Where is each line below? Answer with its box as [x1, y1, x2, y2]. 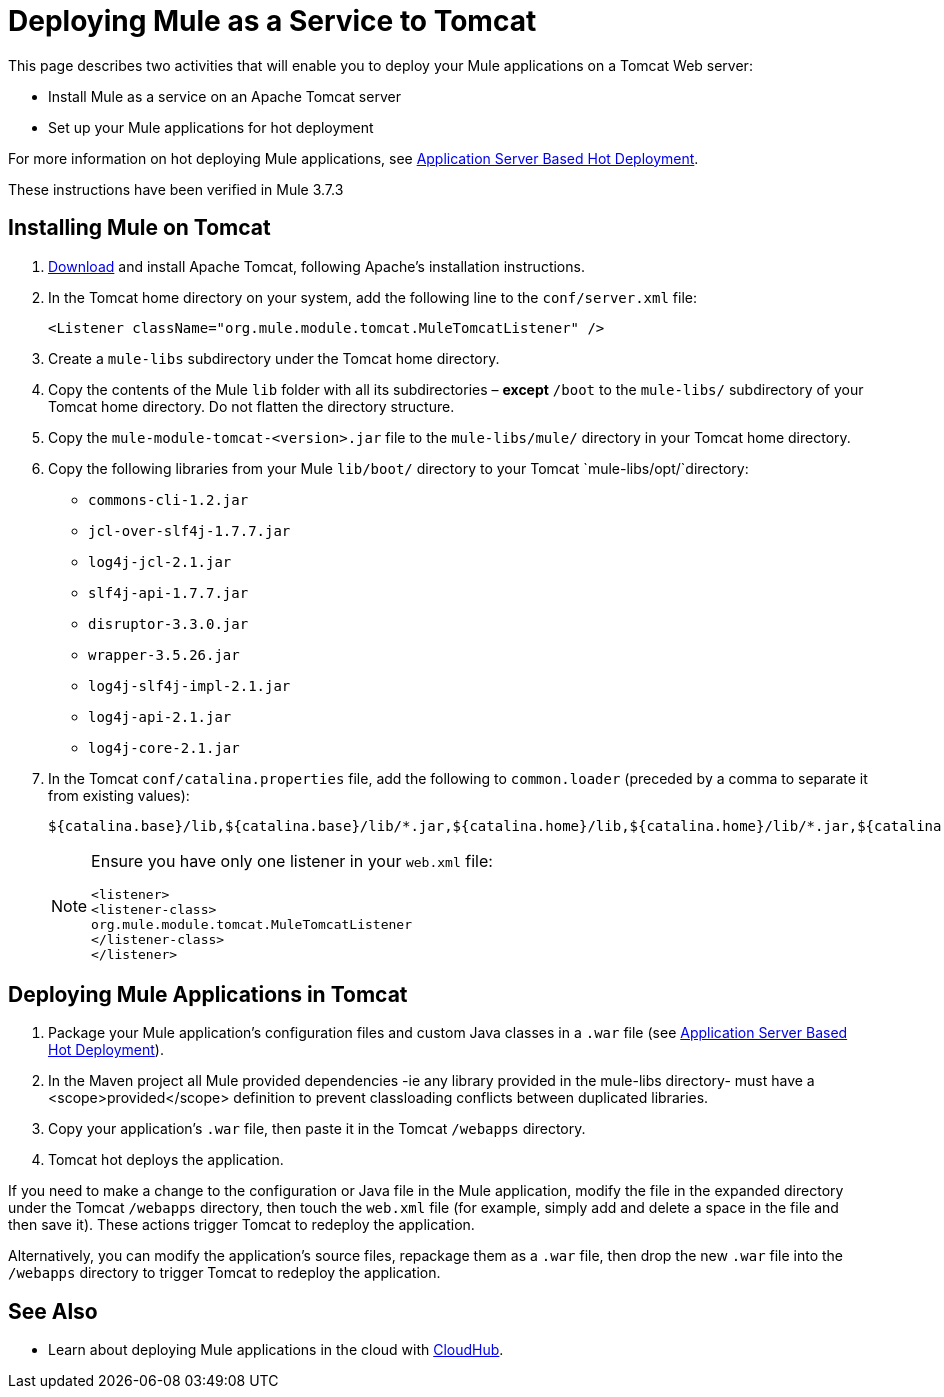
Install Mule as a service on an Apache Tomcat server [48, 87, 401, 105]
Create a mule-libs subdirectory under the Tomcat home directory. [48, 349, 500, 367]
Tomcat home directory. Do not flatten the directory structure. [48, 397, 455, 415]
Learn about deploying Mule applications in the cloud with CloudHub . [48, 1341, 504, 1359]
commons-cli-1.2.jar [88, 491, 249, 508]
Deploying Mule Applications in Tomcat [8, 982, 408, 1008]
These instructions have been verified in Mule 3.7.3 [8, 180, 344, 198]
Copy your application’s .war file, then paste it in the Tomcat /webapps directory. [48, 1120, 586, 1138]
